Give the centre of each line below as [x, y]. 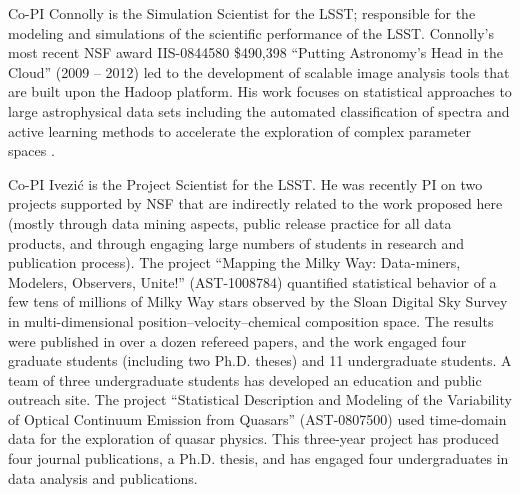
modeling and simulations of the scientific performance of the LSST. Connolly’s [251, 32]
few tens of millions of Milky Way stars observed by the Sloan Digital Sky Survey [258, 301]
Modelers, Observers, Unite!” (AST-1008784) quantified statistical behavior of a [252, 281]
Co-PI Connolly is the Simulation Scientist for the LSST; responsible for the [242, 13]
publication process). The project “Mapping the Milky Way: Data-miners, [234, 262]
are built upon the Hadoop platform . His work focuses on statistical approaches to [260, 91]
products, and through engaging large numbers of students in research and [236, 242]
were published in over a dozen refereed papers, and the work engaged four [237, 340]
